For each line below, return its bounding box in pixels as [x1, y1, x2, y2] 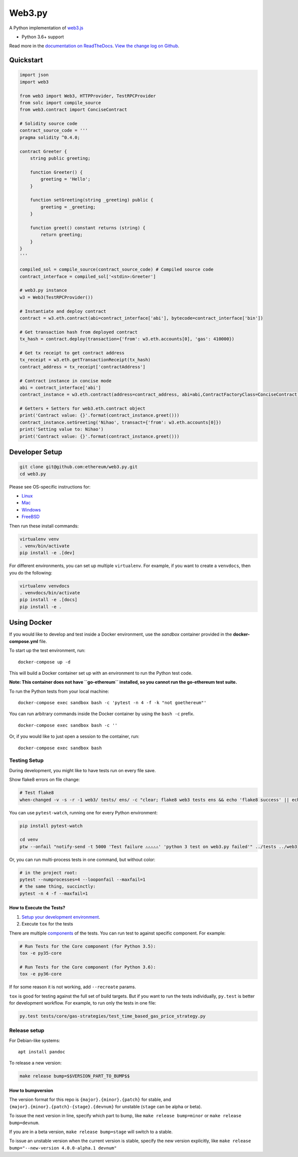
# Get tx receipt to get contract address [19, 350, 125, 356]
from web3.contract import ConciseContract [19, 107, 128, 113]
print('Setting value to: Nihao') [19, 427, 104, 432]
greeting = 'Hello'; [40, 176, 91, 182]
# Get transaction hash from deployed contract [19, 329, 138, 335]
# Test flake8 [19, 790, 54, 795]
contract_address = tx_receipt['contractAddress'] [19, 364, 146, 369]
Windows [21, 506, 41, 512]
